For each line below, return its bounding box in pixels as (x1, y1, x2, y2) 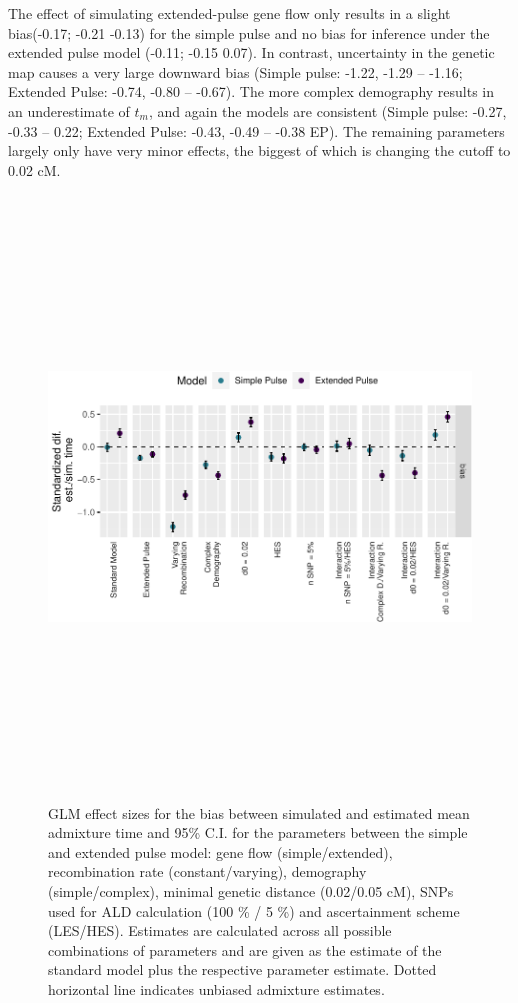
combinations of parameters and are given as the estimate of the (48, 939, 442, 960)
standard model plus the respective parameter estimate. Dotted (48, 959, 437, 980)
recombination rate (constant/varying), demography (48, 861, 367, 882)
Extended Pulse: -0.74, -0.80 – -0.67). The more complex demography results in (8, 81, 495, 102)
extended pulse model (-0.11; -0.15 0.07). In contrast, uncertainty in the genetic (8, 42, 495, 63)
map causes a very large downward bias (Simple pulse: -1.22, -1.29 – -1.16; (8, 61, 463, 82)
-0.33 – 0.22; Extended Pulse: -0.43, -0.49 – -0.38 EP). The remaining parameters (8, 120, 505, 141)
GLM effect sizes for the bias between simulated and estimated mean (48, 802, 470, 823)
